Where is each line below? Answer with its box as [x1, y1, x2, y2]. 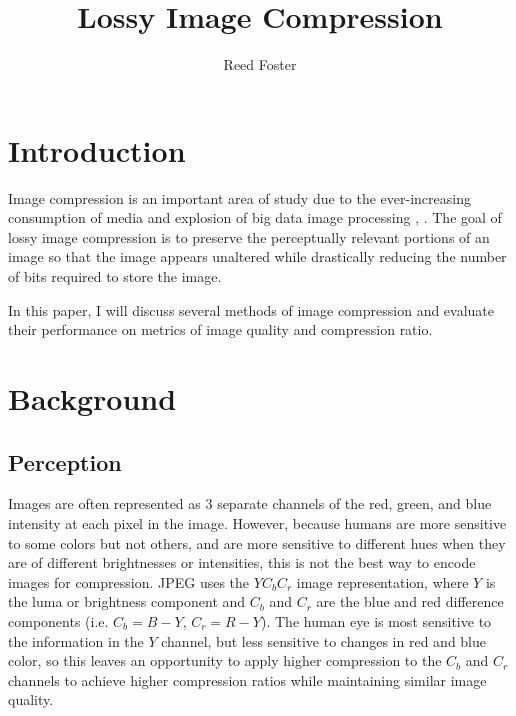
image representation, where [296, 571, 469, 592]
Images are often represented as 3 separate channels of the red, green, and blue [8, 493, 492, 514]
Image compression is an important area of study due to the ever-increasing [8, 187, 471, 208]
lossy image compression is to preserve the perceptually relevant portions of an [8, 226, 490, 247]
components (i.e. [8, 610, 109, 631]
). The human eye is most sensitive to [260, 610, 492, 631]
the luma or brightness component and [8, 591, 246, 612]
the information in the [8, 630, 144, 651]
